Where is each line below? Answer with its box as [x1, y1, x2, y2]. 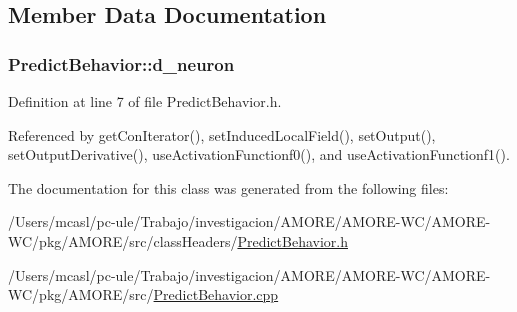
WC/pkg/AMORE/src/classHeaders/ [8, 230, 238, 251]
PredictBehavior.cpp [153, 284, 279, 305]
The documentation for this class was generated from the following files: [8, 177, 449, 198]
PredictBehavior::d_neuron [8, 51, 235, 76]
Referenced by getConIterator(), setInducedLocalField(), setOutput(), [8, 124, 436, 145]
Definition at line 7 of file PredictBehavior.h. [8, 91, 282, 111]
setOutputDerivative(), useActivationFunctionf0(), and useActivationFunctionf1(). [8, 144, 510, 165]
